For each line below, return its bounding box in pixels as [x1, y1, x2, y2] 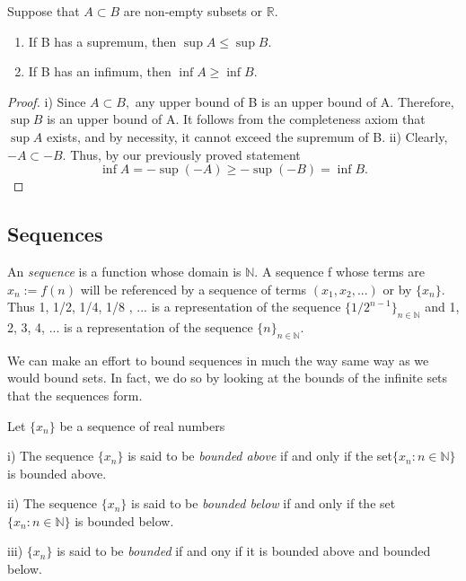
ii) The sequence [7, 494, 98, 513]
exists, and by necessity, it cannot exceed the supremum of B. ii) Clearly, [47, 127, 448, 145]
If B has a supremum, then [28, 31, 177, 50]
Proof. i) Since [7, 92, 86, 110]
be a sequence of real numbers [59, 416, 225, 435]
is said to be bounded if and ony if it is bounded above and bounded [57, 541, 431, 560]
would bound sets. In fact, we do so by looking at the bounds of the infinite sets [7, 368, 448, 387]
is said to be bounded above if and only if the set [127, 446, 393, 465]
